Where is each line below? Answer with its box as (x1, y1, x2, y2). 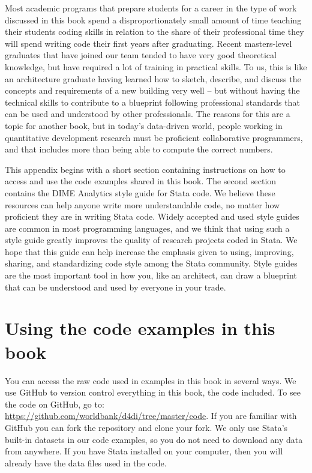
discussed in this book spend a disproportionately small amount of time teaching (5, 13, 302, 26)
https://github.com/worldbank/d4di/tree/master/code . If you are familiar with (5, 409, 297, 422)
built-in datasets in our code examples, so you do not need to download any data (5, 433, 303, 445)
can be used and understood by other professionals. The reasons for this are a (5, 107, 290, 120)
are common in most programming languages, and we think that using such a (5, 221, 290, 234)
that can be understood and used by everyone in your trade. (5, 280, 226, 293)
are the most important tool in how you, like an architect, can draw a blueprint (5, 269, 297, 282)
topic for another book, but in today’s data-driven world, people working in (5, 119, 283, 131)
